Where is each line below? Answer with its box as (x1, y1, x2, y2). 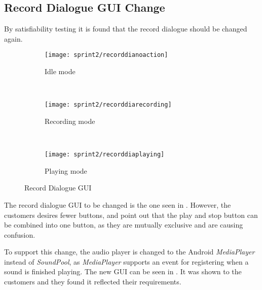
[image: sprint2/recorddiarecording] (45, 101, 172, 109)
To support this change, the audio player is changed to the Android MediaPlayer (4, 246, 255, 257)
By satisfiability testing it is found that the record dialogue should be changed (4, 23, 247, 34)
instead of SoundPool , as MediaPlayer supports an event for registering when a (4, 256, 249, 267)
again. (4, 33, 23, 44)
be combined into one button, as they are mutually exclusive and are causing (4, 219, 243, 230)
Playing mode (45, 165, 87, 176)
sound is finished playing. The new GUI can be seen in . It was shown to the (4, 266, 242, 277)
